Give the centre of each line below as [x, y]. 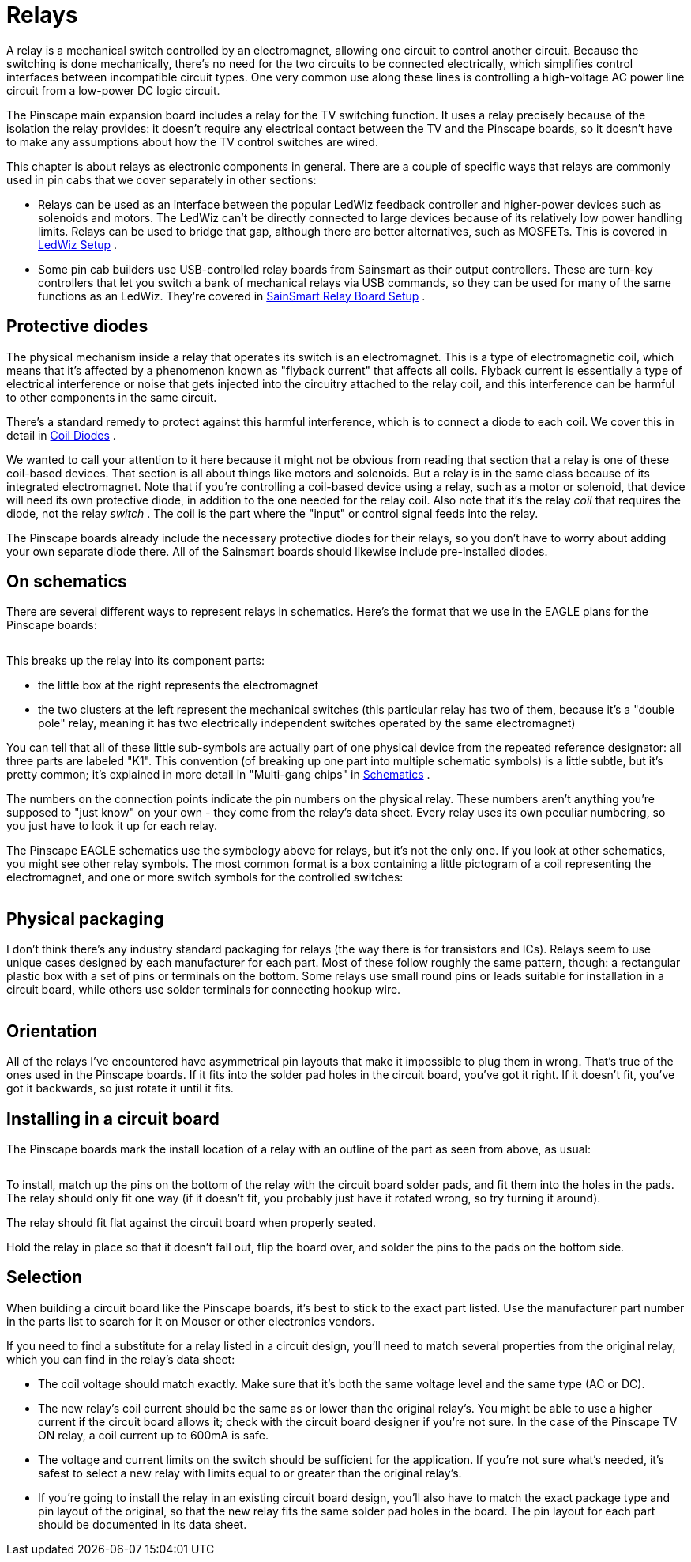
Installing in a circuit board [113, 1119]
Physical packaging [85, 919]
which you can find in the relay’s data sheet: [121, 1359]
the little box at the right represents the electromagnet [178, 685]
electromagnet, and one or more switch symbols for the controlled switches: [205, 877]
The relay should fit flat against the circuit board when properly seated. [192, 1222]
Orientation [52, 1031]
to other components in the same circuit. [112, 397]
